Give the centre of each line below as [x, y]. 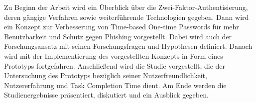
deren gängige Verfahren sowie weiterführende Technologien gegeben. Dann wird [127, 17]
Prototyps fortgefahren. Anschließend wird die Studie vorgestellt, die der [115, 65]
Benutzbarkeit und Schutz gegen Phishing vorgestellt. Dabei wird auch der [118, 36]
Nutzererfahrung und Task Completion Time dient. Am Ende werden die [115, 85]
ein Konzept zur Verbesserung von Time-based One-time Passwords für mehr [122, 27]
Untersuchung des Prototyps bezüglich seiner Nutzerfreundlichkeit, [106, 75]
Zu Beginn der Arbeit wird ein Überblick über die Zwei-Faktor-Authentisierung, [126, 7]
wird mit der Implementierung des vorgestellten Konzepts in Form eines [114, 55]
